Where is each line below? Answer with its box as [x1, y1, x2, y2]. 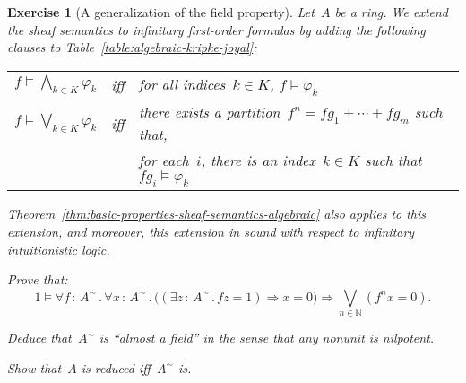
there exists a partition [138, 100, 280, 122]
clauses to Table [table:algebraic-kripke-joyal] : [7, 38, 257, 57]
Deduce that [7, 328, 72, 347]
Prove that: [7, 270, 68, 289]
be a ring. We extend [334, 3, 449, 21]
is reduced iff [81, 358, 151, 377]
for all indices [138, 73, 226, 94]
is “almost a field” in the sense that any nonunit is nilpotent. [99, 328, 435, 347]
